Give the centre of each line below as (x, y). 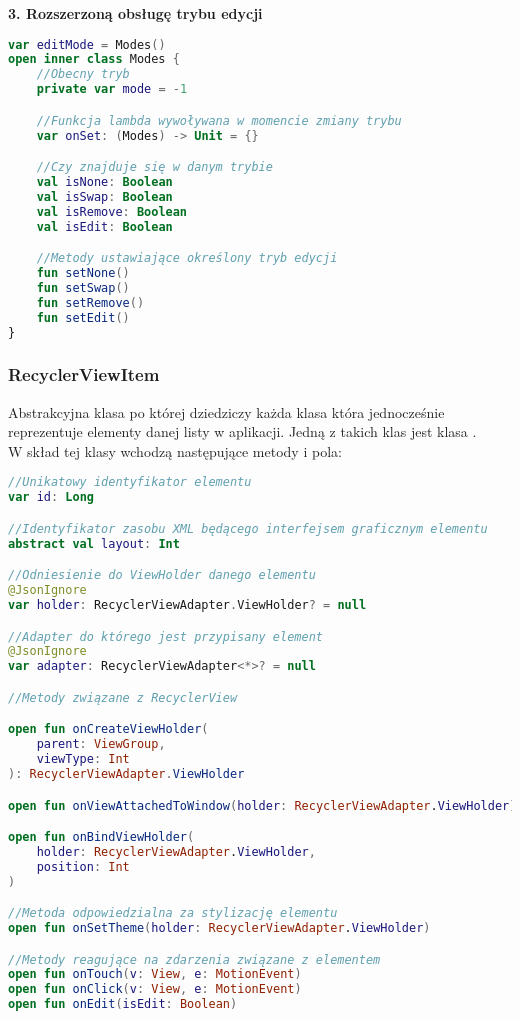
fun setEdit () (83, 317)
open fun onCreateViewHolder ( (108, 729)
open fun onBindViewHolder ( (101, 837)
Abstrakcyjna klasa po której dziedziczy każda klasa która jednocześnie (226, 411)
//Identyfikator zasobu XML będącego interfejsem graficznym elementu (248, 528)
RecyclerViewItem (84, 374)
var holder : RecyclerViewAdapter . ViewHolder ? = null (187, 605)
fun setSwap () (83, 287)
